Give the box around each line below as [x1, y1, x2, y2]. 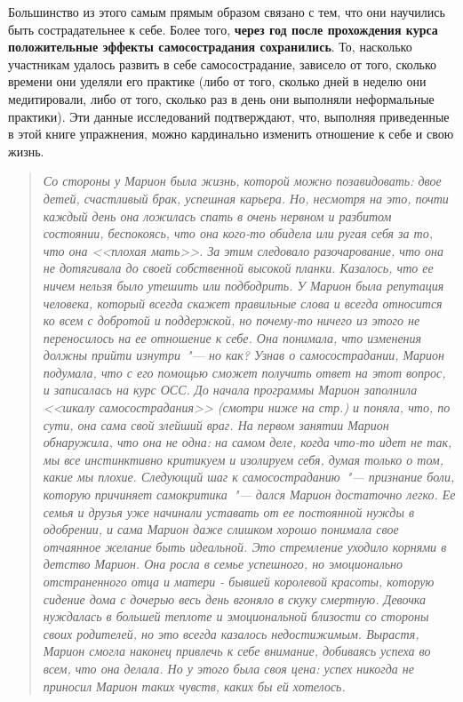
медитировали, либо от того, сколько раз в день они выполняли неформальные [8, 89, 435, 108]
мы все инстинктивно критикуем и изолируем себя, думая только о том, [43, 450, 444, 468]
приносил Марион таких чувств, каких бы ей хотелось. [43, 676, 346, 695]
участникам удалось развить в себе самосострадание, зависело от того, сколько [8, 54, 437, 73]
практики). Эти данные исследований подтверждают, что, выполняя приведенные [8, 107, 450, 125]
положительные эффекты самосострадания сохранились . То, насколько [8, 37, 412, 56]
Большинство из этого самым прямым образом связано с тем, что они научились [8, 3, 445, 20]
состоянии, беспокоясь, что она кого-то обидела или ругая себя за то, [43, 224, 433, 243]
